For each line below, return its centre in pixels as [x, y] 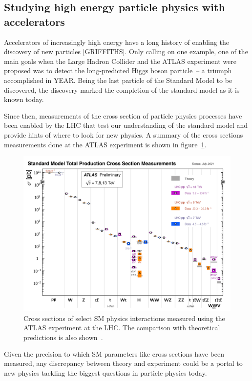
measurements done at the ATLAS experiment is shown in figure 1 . [105, 144]
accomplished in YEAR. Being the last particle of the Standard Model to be [118, 80]
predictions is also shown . [63, 337]
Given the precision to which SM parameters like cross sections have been [114, 353]
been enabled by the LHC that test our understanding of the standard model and [126, 125]
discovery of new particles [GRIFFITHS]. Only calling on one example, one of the [126, 51]
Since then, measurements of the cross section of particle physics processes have [123, 115]
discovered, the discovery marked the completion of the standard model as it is [122, 90]
